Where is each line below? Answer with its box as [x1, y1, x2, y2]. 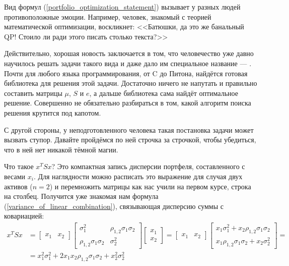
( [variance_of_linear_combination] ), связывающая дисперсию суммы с [4, 200, 224, 211]
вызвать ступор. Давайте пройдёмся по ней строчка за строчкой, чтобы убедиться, [4, 134, 256, 145]
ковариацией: [4, 210, 44, 221]
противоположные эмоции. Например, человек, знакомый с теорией [4, 11, 211, 22]
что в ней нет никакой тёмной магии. [4, 144, 118, 154]
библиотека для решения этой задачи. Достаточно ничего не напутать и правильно [4, 78, 257, 88]
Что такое [4, 161, 34, 172]
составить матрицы [4, 87, 62, 98]
